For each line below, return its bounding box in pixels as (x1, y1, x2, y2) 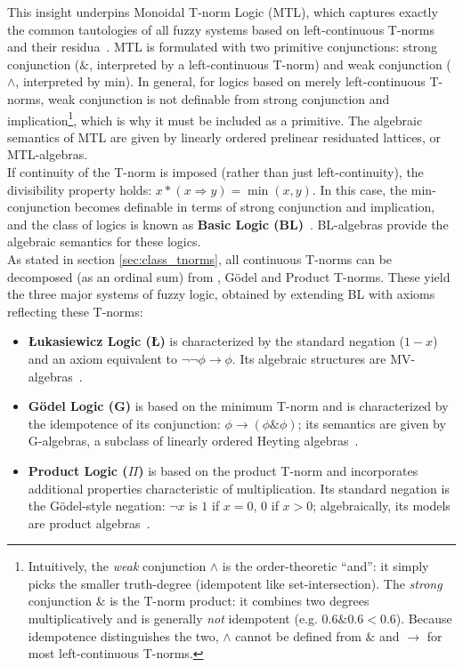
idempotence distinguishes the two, (28, 626, 219, 645)
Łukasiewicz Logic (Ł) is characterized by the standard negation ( (28, 332, 404, 350)
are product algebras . (28, 513, 150, 532)
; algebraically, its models (313, 496, 451, 515)
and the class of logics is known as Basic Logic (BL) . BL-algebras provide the (7, 214, 449, 233)
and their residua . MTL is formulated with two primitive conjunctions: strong (7, 37, 437, 56)
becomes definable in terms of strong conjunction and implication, (74, 197, 435, 216)
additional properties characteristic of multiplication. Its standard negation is (28, 478, 450, 497)
